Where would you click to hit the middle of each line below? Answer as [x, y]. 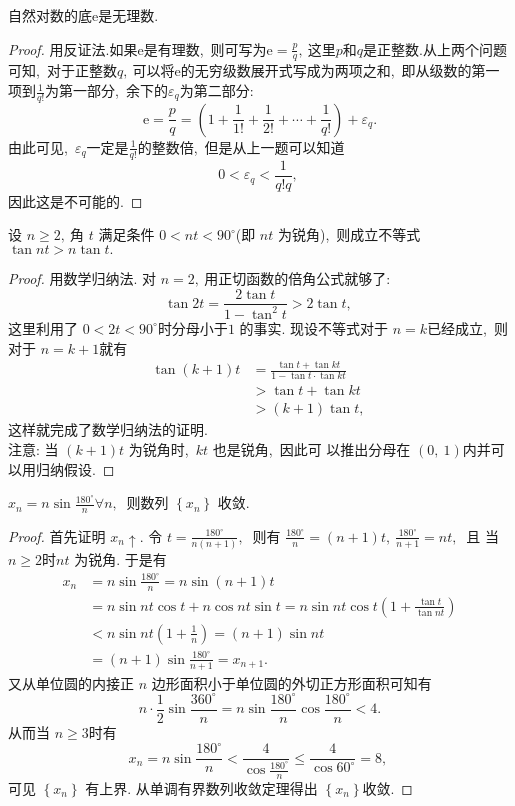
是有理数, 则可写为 [205, 48]
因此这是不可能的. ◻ [75, 200]
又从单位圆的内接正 [71, 682]
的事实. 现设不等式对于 [314, 327]
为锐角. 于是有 [120, 559]
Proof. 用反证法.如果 [73, 48]
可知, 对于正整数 [62, 70]
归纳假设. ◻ [75, 468]
